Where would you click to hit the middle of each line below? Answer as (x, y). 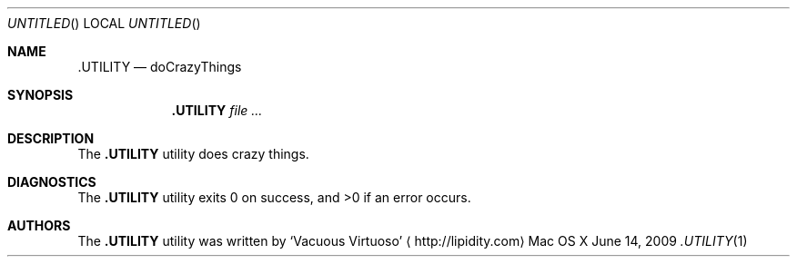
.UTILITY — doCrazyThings (160, 67)
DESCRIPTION (51, 138)
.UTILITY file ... (217, 110)
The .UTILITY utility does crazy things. (193, 154)
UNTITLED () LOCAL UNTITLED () (104, 23)
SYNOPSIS (40, 95)
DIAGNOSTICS (52, 182)
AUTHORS (39, 225)
